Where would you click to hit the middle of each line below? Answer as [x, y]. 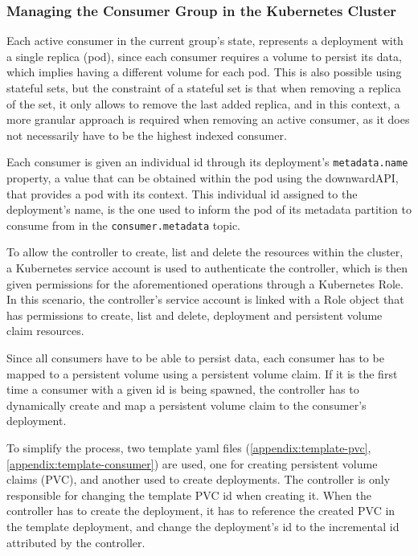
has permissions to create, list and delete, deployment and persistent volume [195, 315]
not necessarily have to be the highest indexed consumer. [147, 135]
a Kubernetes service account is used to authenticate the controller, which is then [207, 268]
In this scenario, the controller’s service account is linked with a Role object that [205, 299]
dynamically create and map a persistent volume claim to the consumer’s [186, 405]
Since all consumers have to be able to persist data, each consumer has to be [195, 358]
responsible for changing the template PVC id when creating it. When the [189, 495]
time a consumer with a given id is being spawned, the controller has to [183, 389]
